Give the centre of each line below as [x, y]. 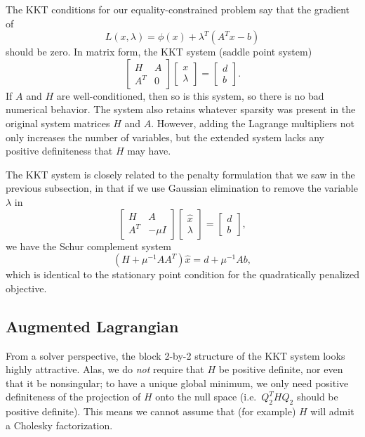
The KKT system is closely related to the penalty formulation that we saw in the [180, 174]
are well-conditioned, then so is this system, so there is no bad [190, 95]
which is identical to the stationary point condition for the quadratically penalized [182, 274]
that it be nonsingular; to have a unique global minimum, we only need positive [177, 383]
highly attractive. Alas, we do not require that [105, 369]
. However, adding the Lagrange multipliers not [253, 123]
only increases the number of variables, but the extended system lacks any [165, 137]
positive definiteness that [59, 151]
